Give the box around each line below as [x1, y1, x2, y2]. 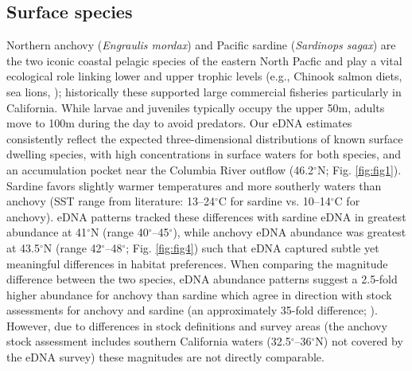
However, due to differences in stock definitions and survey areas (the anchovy [6, 317, 387, 334]
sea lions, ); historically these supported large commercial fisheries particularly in [6, 83, 402, 100]
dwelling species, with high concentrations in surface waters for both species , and [6, 146, 402, 162]
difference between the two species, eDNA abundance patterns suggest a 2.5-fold [6, 271, 398, 287]
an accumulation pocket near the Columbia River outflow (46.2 [6, 161, 314, 178]
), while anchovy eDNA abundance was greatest [173, 224, 406, 240]
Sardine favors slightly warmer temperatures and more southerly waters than [6, 177, 382, 193]
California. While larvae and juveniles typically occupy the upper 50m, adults [6, 99, 385, 115]
